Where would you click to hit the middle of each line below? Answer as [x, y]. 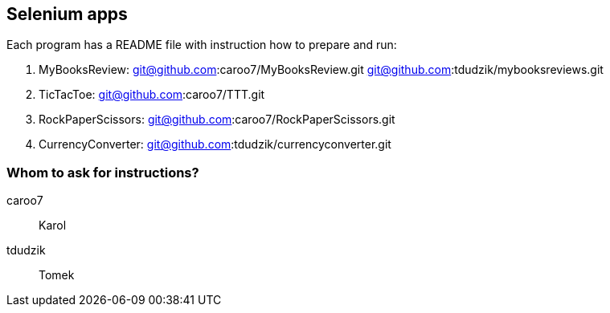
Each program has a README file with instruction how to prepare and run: [202, 45]
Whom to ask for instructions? [103, 172]
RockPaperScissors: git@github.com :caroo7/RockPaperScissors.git [217, 120]
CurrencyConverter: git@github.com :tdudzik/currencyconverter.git [215, 144]
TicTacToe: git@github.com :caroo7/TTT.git [152, 95]
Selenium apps [67, 14]
